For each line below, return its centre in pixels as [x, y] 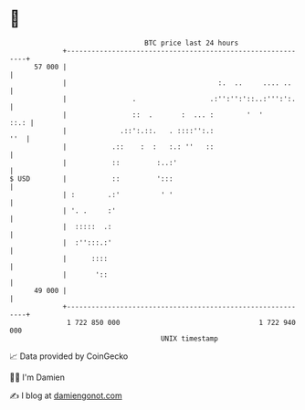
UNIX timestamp [189, 338]
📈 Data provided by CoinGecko [69, 356]
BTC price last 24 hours [192, 43]
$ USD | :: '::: [91, 179]
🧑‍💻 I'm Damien [37, 377]
